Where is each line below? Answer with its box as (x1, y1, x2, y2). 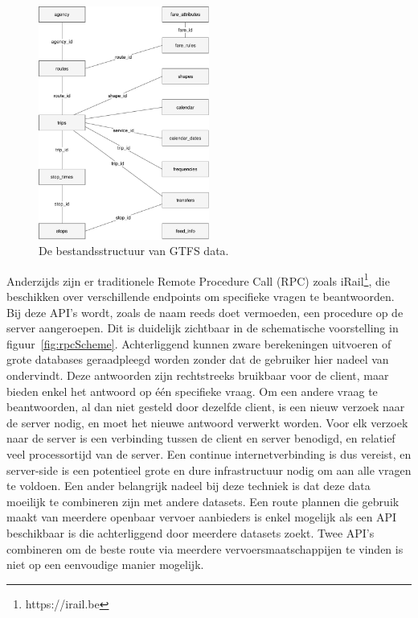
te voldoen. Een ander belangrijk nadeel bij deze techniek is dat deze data (6, 477, 371, 494)
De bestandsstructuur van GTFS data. (39, 242, 229, 259)
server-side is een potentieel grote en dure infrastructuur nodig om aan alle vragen (6, 461, 412, 478)
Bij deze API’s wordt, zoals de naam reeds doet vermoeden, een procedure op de (6, 303, 404, 320)
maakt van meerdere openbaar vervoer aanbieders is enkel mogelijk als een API (6, 509, 397, 525)
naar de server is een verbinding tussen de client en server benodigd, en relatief (6, 430, 395, 447)
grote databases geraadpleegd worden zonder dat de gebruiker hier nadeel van (6, 351, 389, 368)
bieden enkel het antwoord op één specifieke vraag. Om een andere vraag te (6, 382, 378, 399)
